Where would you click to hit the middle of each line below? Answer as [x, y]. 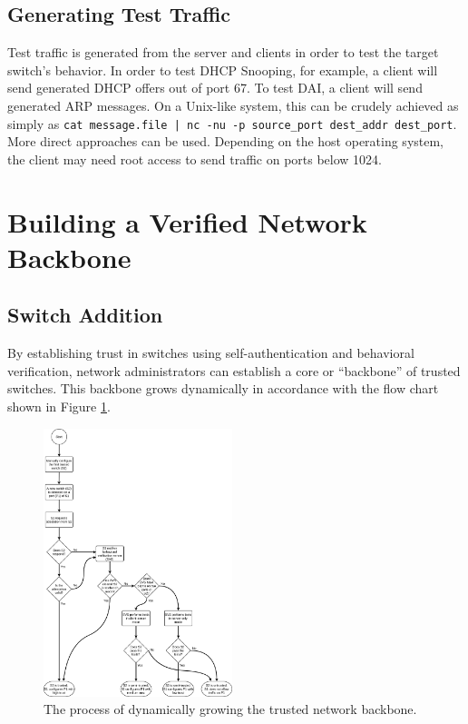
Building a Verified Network [187, 221]
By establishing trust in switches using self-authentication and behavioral [211, 353]
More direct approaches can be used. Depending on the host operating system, [226, 141]
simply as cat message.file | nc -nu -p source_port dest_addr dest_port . [232, 123]
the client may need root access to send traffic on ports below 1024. [195, 159]
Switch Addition [85, 315]
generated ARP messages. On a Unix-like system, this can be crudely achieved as [233, 105]
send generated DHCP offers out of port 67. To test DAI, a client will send [215, 88]
